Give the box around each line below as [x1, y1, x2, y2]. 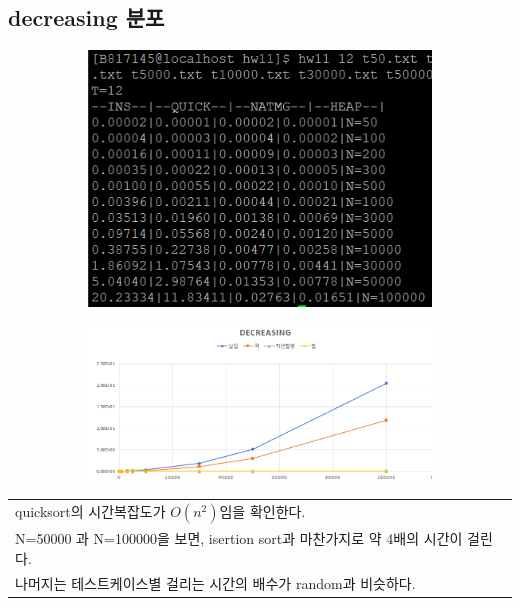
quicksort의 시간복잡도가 [15, 501, 166, 522]
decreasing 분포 [8, 2, 165, 33]
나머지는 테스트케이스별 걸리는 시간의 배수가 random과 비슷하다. [15, 572, 416, 593]
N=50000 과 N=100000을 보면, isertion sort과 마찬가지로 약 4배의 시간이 [15, 528, 463, 549]
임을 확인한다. [219, 501, 306, 522]
